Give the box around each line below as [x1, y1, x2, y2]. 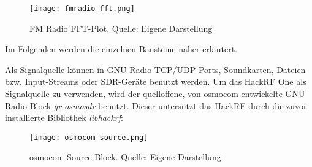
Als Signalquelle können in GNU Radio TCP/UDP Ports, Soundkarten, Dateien [5, 63, 306, 76]
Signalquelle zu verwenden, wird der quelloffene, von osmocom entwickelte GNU [5, 87, 305, 100]
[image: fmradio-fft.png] [29, 4, 135, 13]
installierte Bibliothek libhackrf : [5, 111, 123, 124]
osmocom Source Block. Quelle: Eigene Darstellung [29, 150, 221, 163]
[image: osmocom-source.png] [29, 133, 148, 142]
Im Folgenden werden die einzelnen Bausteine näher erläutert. [5, 42, 238, 55]
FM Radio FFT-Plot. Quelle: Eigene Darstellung [29, 21, 213, 34]
